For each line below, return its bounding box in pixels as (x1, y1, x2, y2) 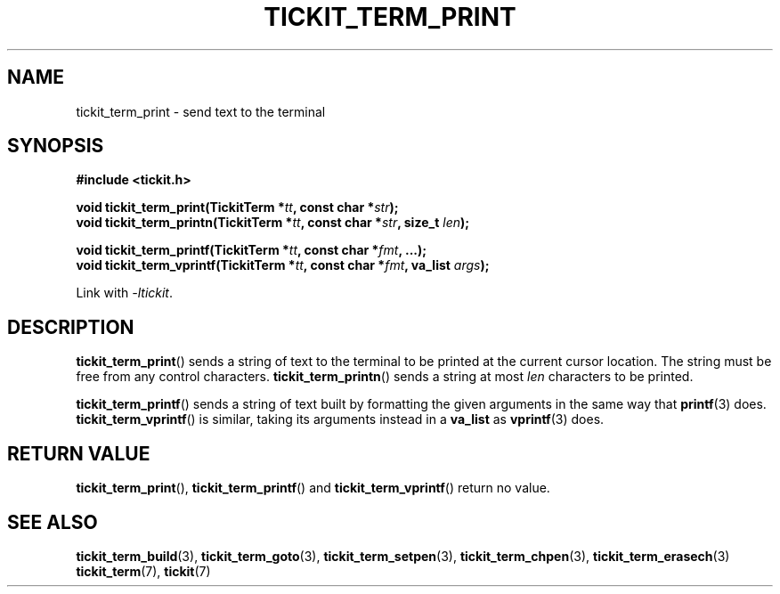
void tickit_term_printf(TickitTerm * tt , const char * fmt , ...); (76, 242, 427, 258)
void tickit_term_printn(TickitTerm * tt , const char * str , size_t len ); (76, 215, 470, 231)
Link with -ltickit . (76, 285, 174, 301)
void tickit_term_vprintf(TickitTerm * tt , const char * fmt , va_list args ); (76, 257, 490, 273)
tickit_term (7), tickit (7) (76, 563, 211, 579)
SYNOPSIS (7, 134, 104, 158)
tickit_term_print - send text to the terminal (76, 103, 326, 119)
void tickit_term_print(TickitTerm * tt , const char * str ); (76, 199, 399, 216)
